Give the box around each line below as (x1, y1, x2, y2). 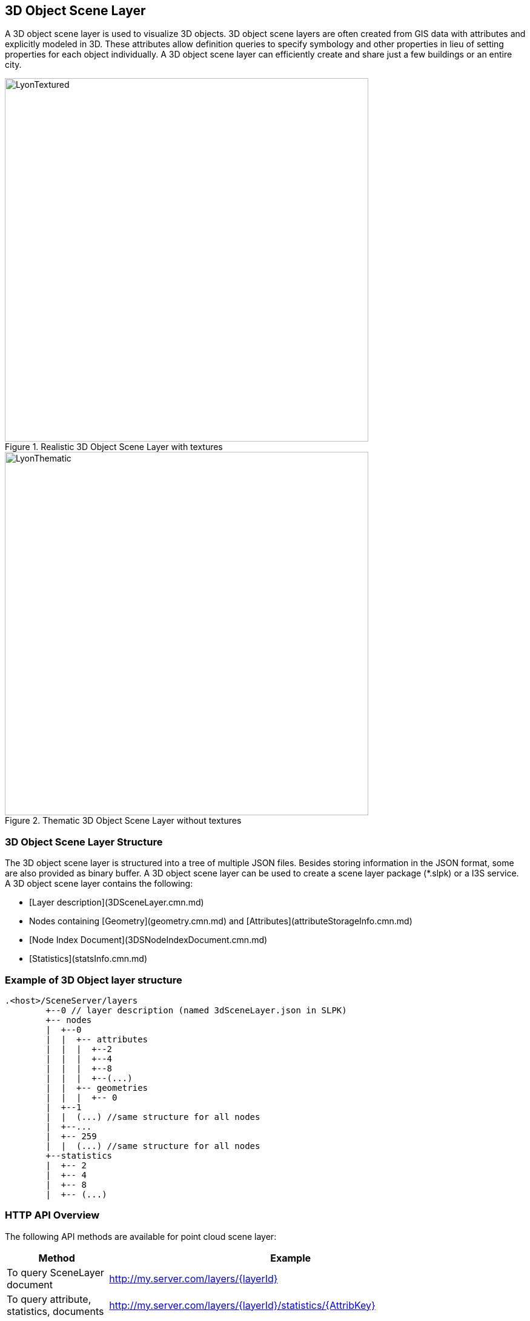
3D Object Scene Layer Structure (5, 835, 163, 848)
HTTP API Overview (5, 1209, 100, 1222)
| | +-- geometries (45, 1082, 148, 1093)
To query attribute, (7, 1293, 91, 1305)
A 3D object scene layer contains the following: (5, 878, 193, 889)
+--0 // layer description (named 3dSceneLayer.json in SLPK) (45, 1005, 347, 1015)
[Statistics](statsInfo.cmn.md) (29, 953, 148, 964)
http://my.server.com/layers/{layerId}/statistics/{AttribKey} (109, 1299, 376, 1311)
